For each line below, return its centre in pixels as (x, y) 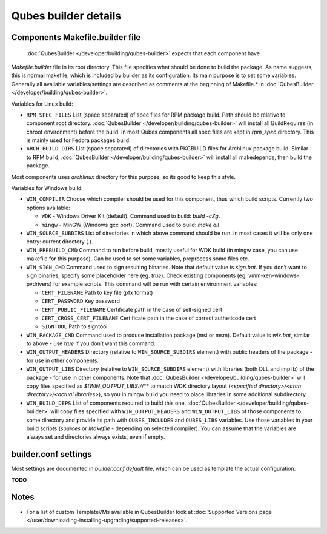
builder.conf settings (51, 454)
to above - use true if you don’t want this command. (91, 343)
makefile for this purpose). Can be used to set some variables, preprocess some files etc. (138, 259)
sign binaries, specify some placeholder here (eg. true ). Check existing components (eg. (137, 275)
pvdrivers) (39, 284)
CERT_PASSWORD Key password (81, 301)
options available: (48, 208)
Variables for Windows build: (47, 188)
